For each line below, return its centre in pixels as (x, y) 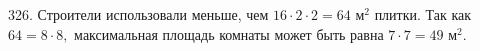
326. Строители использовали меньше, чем (138, 14)
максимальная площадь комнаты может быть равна (229, 33)
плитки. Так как (423, 14)
